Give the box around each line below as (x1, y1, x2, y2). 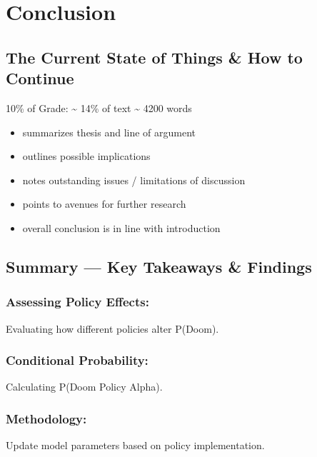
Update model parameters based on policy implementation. (6, 438, 265, 453)
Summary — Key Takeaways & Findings (6, 255, 312, 277)
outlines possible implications (22, 149, 151, 164)
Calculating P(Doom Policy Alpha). (6, 379, 163, 394)
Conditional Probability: (6, 351, 149, 369)
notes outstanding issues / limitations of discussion (22, 172, 246, 187)
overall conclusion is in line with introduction (22, 220, 221, 235)
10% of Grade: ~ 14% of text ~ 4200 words (6, 100, 192, 115)
